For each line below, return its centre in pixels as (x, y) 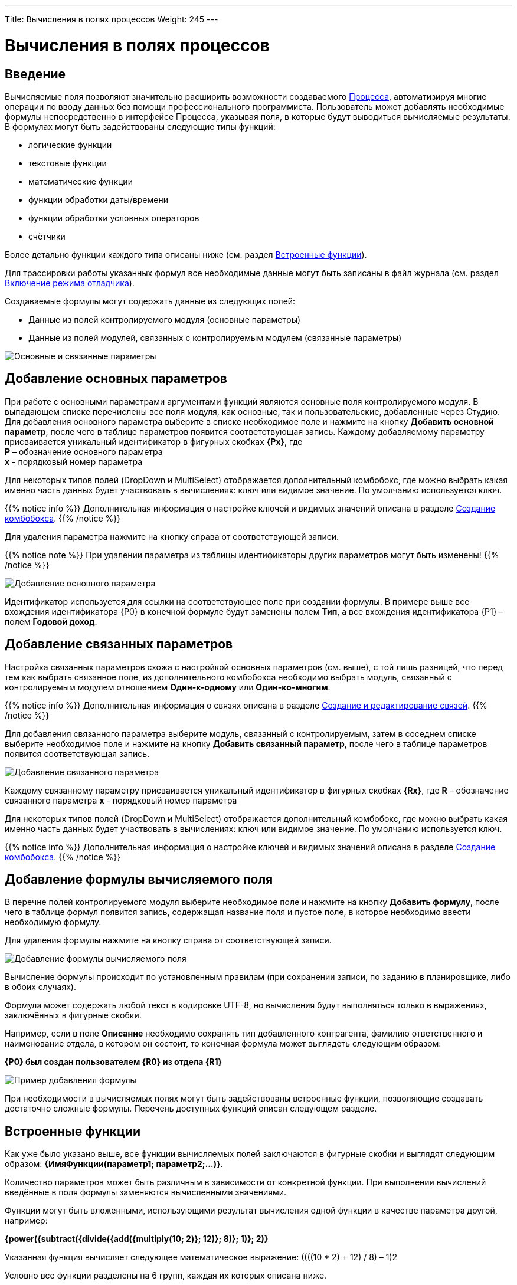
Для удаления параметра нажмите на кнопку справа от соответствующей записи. (172, 536)
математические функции (81, 181)
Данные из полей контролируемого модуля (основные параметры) (165, 319)
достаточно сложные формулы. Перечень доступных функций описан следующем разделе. (191, 1109)
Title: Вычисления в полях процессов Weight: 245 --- (112, 19)
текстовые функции (68, 163)
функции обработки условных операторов (114, 218)
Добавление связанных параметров (119, 644)
